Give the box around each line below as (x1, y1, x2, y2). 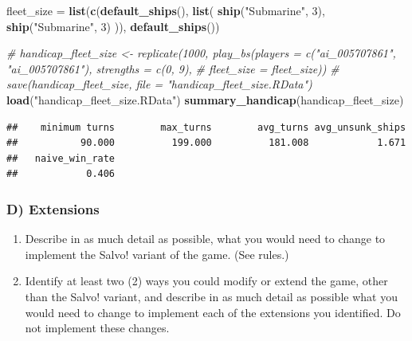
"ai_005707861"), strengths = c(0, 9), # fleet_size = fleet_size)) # (6, 60, 339, 76)
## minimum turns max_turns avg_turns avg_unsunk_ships (6, 121, 406, 133)
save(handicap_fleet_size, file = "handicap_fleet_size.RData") (6, 76, 312, 92)
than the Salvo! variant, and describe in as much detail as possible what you (25, 288, 398, 304)
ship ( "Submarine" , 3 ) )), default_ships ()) (6, 18, 220, 34)
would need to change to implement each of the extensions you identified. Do (25, 304, 401, 320)
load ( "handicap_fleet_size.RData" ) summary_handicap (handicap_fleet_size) (6, 91, 404, 108)
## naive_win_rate (6, 152, 116, 164)
